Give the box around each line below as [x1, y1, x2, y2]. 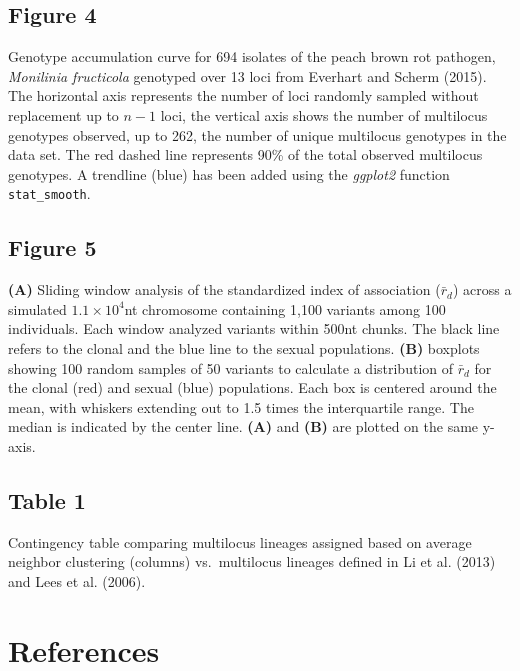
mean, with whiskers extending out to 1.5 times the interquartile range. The [8, 396, 474, 417]
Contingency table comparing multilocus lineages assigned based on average [8, 531, 472, 552]
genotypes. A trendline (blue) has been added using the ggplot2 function [8, 163, 450, 184]
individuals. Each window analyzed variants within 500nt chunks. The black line [8, 318, 500, 339]
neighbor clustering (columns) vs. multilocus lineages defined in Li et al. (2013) [8, 551, 496, 572]
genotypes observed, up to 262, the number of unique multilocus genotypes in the [8, 124, 507, 145]
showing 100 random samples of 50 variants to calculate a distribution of [8, 357, 454, 378]
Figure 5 [8, 232, 97, 263]
